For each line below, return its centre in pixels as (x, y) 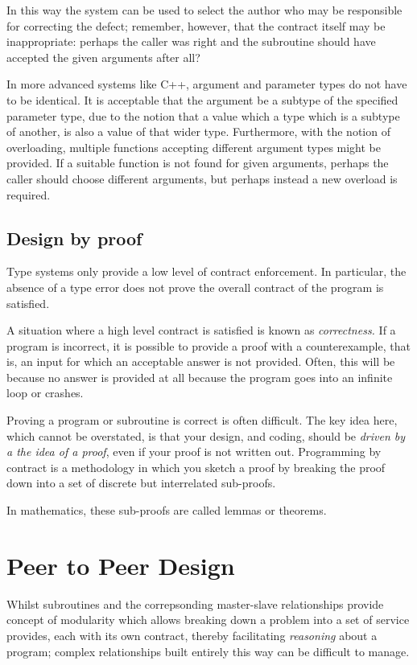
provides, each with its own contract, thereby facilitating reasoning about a (192, 635)
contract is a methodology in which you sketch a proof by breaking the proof (196, 467)
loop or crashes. (45, 393)
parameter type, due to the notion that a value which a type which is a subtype (203, 115)
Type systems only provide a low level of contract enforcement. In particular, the (206, 271)
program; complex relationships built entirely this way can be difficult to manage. (208, 651)
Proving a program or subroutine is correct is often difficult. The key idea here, (202, 420)
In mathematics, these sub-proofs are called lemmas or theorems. (167, 510)
